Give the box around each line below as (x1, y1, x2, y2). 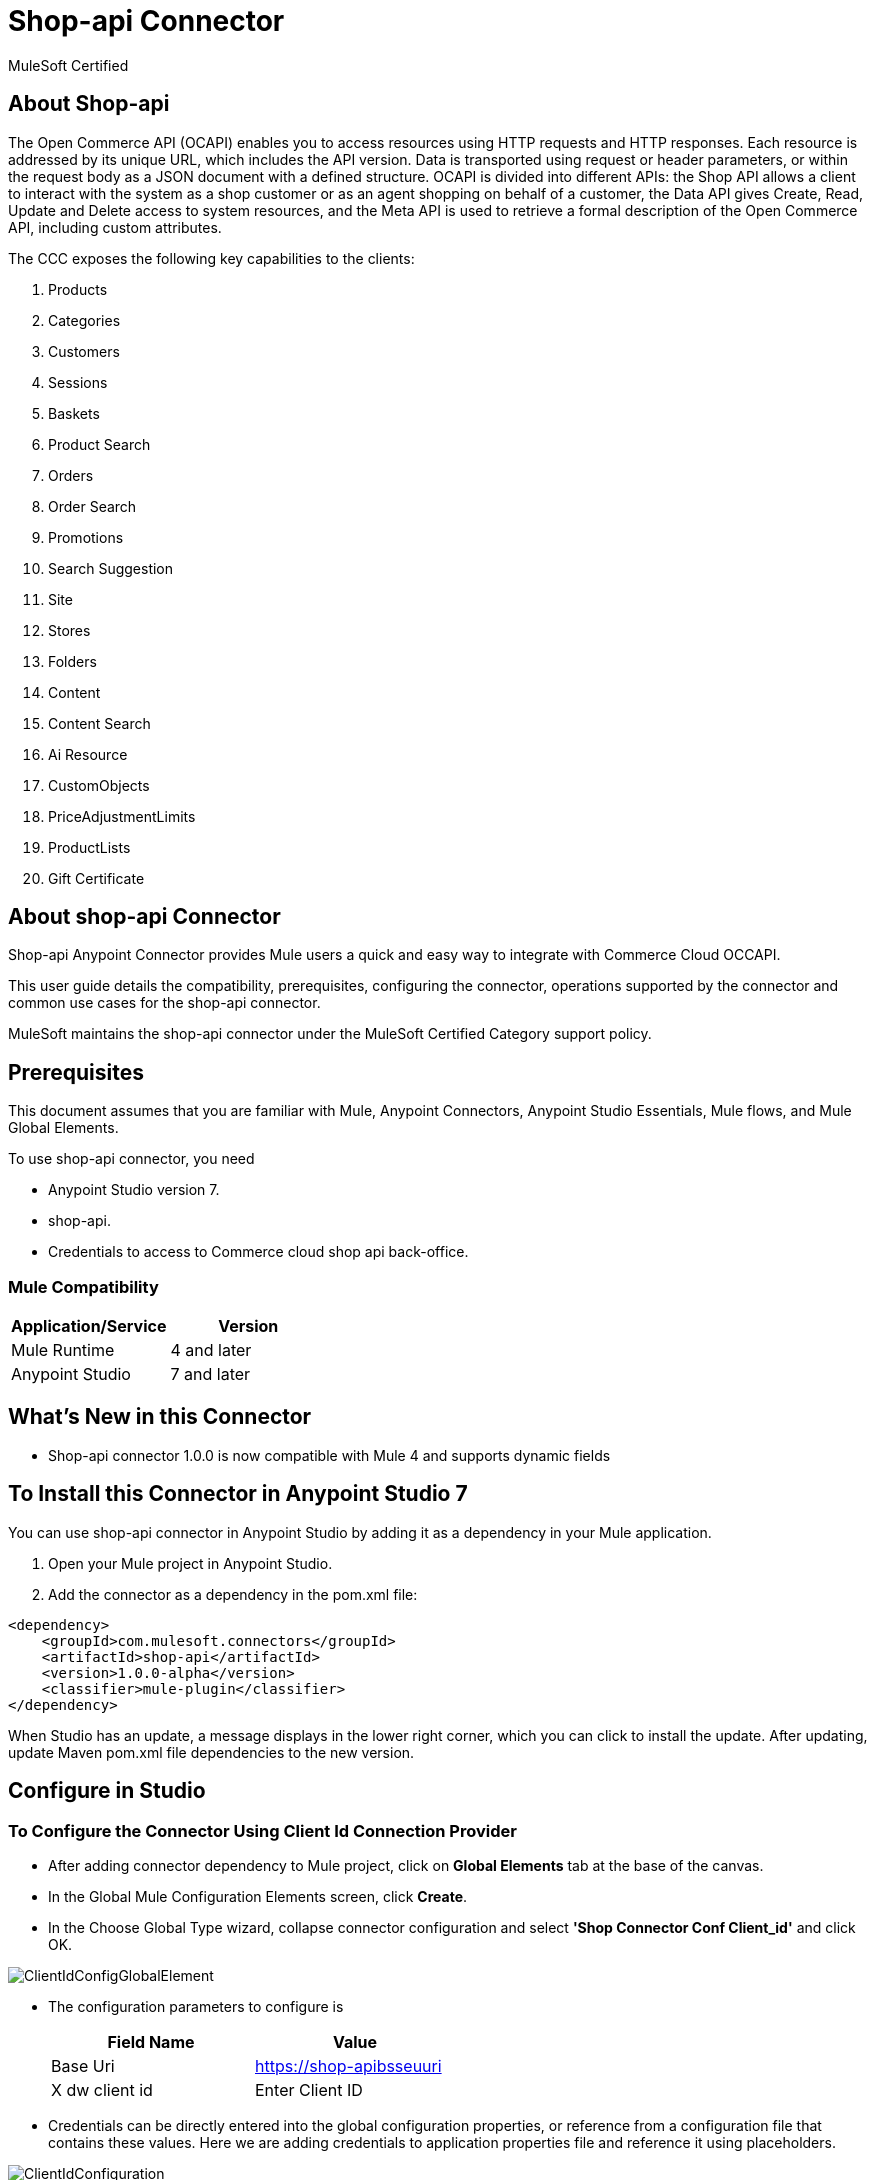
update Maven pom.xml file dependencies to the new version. (8, 1743, 415, 1761)
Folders (48, 652, 97, 670)
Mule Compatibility (8, 1276, 159, 1297)
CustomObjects (48, 776, 150, 794)
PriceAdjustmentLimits (48, 807, 196, 825)
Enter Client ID (255, 2079, 363, 2100)
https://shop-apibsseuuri (255, 2055, 442, 2076)
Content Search (48, 714, 151, 732)
